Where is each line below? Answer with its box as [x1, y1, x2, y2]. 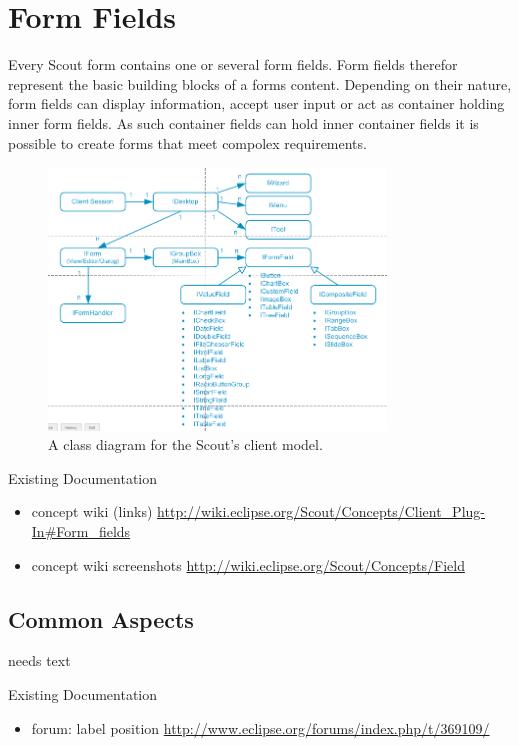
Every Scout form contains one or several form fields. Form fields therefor [8, 54, 458, 75]
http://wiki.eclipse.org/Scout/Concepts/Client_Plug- [157, 501, 485, 522]
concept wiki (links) [31, 501, 153, 522]
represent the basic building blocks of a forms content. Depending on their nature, [8, 73, 512, 94]
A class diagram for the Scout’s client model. [48, 434, 323, 455]
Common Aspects [8, 603, 194, 634]
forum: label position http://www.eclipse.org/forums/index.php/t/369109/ [31, 717, 490, 738]
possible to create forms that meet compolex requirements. [8, 132, 367, 153]
